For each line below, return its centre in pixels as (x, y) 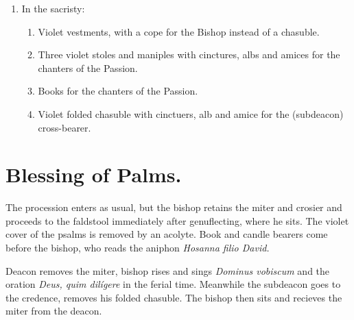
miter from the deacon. (54, 311)
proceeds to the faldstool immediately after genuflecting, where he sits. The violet (177, 220)
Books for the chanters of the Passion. (118, 91)
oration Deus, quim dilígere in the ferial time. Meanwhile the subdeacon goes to (173, 284)
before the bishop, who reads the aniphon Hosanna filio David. (138, 248)
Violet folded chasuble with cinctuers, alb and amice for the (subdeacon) (191, 113)
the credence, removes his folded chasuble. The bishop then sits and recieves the (174, 297)
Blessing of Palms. (94, 174)
